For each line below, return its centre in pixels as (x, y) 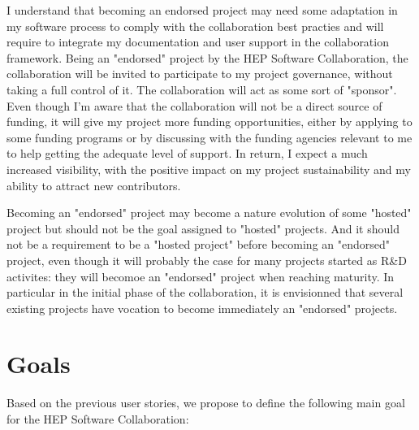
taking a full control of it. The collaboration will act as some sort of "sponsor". (202, 89)
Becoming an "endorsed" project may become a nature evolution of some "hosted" (209, 213)
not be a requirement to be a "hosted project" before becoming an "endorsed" (199, 244)
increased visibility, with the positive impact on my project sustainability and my (209, 169)
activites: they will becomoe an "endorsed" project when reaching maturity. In (201, 276)
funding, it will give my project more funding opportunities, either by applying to (209, 122)
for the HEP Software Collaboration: (98, 419)
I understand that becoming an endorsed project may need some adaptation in (202, 10)
